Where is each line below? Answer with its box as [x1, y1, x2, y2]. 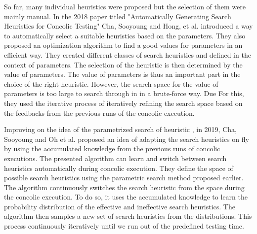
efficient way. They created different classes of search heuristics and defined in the [4, 49, 251, 60]
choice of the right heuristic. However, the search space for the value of [4, 78, 218, 89]
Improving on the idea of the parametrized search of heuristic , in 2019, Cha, [4, 124, 237, 134]
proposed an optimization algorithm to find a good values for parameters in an [4, 40, 243, 50]
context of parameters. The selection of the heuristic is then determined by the [4, 59, 243, 69]
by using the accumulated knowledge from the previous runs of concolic [4, 143, 220, 154]
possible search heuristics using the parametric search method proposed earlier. [4, 172, 244, 183]
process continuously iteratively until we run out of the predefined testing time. [4, 221, 244, 231]
